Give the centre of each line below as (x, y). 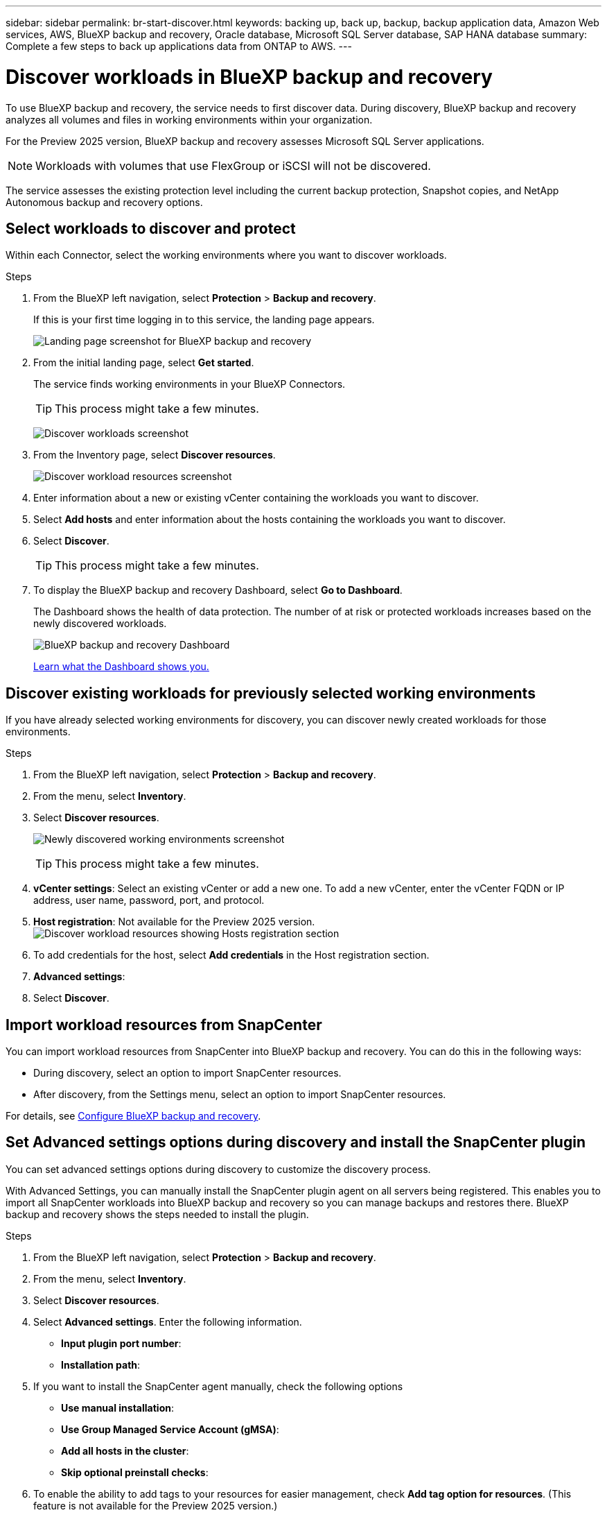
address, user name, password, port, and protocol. (149, 900)
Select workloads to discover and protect (151, 228)
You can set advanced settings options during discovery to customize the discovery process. (218, 1169)
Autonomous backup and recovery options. (104, 202)
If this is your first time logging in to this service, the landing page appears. (204, 320)
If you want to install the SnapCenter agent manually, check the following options (218, 1386)
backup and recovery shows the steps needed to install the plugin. (157, 1214)
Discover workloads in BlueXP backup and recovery (249, 77)
